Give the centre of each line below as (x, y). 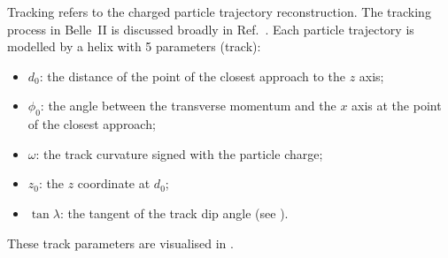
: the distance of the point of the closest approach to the (192, 76)
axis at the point (397, 106)
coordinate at (114, 183)
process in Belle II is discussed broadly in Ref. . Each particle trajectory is (211, 29)
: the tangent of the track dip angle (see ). (174, 212)
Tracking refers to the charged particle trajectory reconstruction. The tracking (219, 11)
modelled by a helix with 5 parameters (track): (134, 46)
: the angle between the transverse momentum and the (188, 106)
